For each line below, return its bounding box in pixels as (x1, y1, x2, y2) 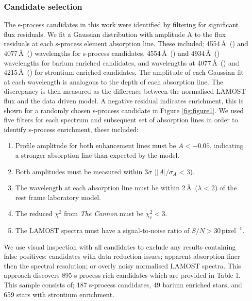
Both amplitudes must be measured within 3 (15, 166, 148, 176)
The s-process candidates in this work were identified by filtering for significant (4, 19, 239, 30)
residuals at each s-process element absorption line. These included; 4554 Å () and (4, 38, 249, 49)
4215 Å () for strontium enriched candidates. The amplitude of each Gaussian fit (4, 67, 244, 77)
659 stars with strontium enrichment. (4, 289, 115, 299)
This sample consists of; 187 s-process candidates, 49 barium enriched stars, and (4, 280, 242, 290)
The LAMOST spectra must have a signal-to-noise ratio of (15, 225, 190, 235)
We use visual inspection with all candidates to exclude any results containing (4, 241, 236, 251)
